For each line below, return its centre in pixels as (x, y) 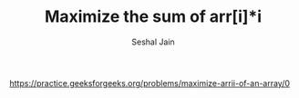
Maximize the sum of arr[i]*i (153, 17)
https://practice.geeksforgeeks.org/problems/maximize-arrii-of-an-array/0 (149, 83)
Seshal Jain (153, 42)
